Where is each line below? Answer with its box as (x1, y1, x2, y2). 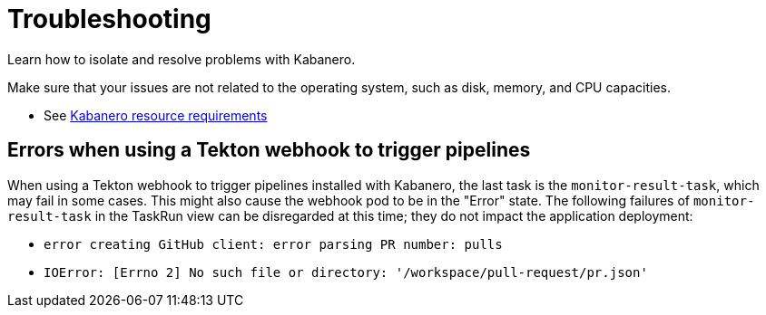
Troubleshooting (7, 4, 211, 34)
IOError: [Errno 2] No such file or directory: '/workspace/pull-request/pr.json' (44, 264, 648, 280)
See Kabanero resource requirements (44, 107, 268, 123)
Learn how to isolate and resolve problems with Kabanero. (7, 51, 356, 67)
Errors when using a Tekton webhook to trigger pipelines (7, 138, 531, 162)
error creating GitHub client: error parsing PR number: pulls (44, 236, 503, 252)
